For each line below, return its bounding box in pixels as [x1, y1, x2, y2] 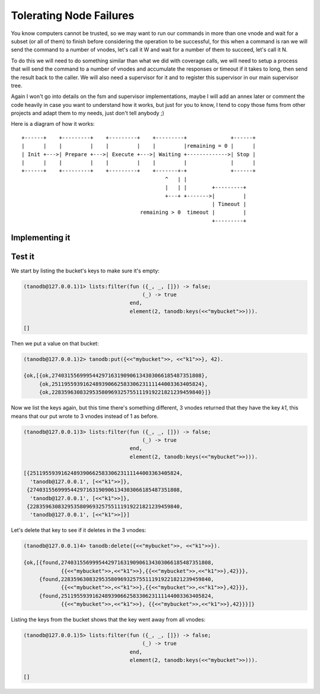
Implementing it [11, 232, 71, 243]
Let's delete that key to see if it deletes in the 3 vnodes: [11, 527, 146, 534]
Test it [11, 251, 35, 261]
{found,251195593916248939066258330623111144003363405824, [39, 592, 215, 599]
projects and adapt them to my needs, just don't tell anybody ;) [11, 110, 165, 117]
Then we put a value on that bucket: [11, 340, 99, 347]
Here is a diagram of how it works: [11, 121, 95, 128]
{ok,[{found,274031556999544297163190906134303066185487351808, [23, 559, 215, 566]
